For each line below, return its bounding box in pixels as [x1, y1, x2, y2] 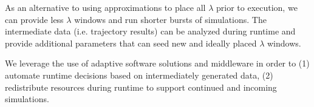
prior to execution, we [216, 1, 298, 13]
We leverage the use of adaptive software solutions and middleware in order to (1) [5, 57, 310, 70]
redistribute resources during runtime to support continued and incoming [5, 80, 277, 93]
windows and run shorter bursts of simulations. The [74, 13, 267, 25]
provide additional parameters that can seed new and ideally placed [5, 36, 257, 49]
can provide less [5, 13, 64, 25]
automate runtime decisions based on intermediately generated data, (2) [5, 68, 273, 81]
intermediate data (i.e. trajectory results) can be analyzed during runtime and [5, 25, 296, 37]
